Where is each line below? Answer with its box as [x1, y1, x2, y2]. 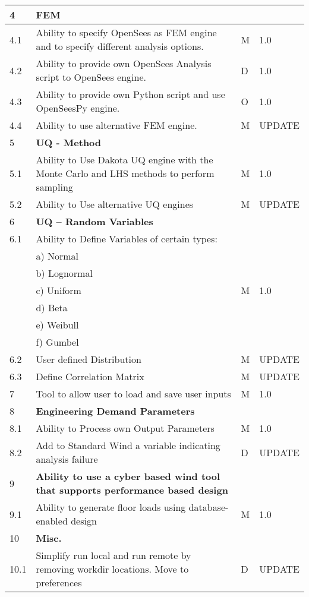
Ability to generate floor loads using [36, 500, 186, 514]
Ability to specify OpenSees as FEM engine [36, 26, 217, 39]
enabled [36, 514, 68, 527]
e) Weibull [36, 318, 79, 331]
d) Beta [36, 301, 68, 314]
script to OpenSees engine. [36, 70, 147, 84]
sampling [36, 180, 73, 194]
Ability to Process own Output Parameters [36, 421, 215, 435]
